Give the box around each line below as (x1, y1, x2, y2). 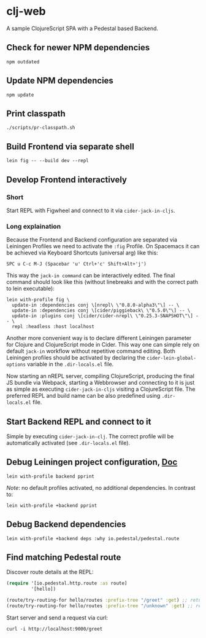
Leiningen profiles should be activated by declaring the (6, 354, 146, 361)
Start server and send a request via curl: (6, 613, 109, 621)
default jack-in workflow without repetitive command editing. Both (6, 347, 176, 355)
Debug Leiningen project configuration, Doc (6, 457, 178, 468)
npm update (6, 92, 34, 98)
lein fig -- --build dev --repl (6, 158, 89, 164)
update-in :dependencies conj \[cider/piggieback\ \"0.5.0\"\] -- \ (12, 307, 191, 314)
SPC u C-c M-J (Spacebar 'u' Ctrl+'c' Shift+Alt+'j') (6, 261, 147, 267)
